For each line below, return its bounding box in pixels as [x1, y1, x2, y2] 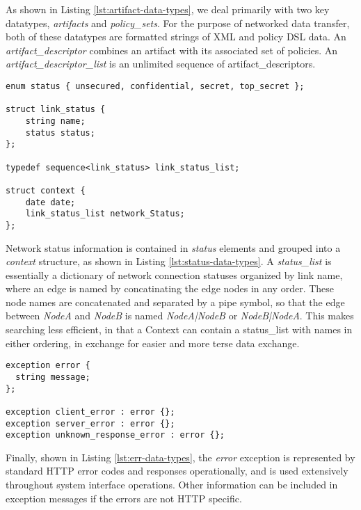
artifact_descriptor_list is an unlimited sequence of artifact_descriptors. [6, 56, 316, 71]
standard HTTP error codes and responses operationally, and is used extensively [6, 463, 348, 478]
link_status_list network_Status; [25, 209, 185, 219]
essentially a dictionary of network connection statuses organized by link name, [6, 267, 343, 282]
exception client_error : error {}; [6, 406, 175, 417]
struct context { [6, 185, 86, 196]
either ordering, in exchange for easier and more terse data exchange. [6, 335, 300, 350]
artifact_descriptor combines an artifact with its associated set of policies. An [6, 42, 338, 57]
